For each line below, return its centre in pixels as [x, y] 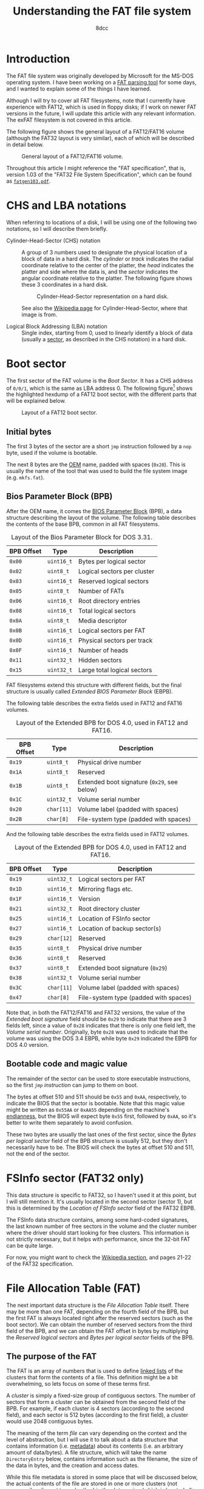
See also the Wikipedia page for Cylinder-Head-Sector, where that [104, 308]
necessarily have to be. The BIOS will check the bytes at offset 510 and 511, [100, 1147]
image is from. [39, 315]
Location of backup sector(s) [120, 928]
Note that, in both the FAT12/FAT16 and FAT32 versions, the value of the [96, 1012]
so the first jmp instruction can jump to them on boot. [72, 1085]
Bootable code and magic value [67, 1064]
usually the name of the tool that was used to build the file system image [97, 471]
